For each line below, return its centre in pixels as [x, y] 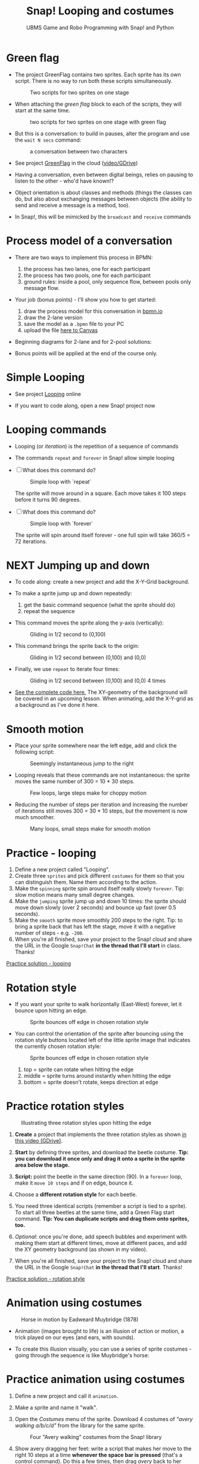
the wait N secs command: [48, 140]
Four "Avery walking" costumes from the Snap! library [96, 1437]
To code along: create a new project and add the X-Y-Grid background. [102, 582]
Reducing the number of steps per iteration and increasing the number [101, 805]
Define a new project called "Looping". [62, 869]
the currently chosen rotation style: [58, 1047]
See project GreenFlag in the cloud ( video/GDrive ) [76, 163]
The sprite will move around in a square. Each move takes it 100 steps [100, 493]
